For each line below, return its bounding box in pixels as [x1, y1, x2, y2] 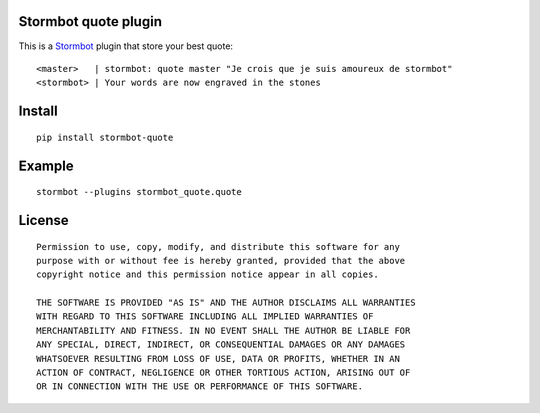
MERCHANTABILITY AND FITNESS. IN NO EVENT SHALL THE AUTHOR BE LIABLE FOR [36, 325, 411, 336]
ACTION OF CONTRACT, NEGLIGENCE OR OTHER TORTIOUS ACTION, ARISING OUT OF [36, 367, 411, 379]
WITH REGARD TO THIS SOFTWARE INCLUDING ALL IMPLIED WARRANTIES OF [36, 311, 374, 322]
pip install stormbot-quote [36, 131, 174, 143]
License [18, 211, 69, 229]
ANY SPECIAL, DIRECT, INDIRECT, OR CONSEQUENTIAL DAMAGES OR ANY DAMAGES [36, 339, 406, 350]
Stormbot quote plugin [18, 13, 162, 30]
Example [18, 157, 74, 174]
